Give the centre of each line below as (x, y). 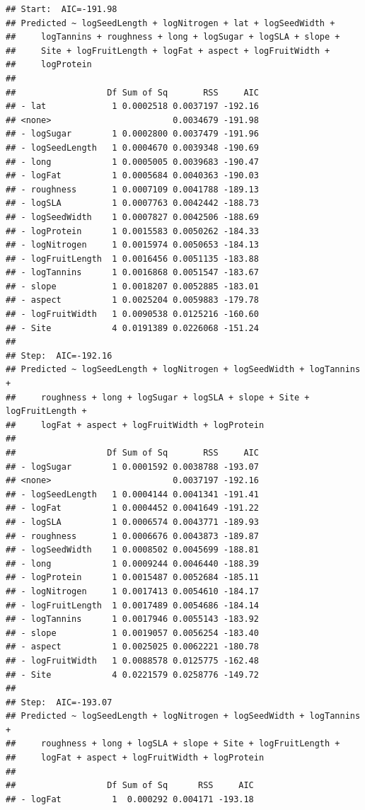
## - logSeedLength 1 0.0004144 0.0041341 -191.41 (132, 494)
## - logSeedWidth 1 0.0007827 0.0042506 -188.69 (132, 217)
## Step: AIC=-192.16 (59, 355)
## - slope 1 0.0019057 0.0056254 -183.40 (132, 633)
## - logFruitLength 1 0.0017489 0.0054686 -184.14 (132, 605)
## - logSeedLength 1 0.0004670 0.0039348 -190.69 (132, 147)
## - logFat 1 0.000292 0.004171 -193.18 (130, 799)
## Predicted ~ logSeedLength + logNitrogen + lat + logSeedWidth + (170, 23)
